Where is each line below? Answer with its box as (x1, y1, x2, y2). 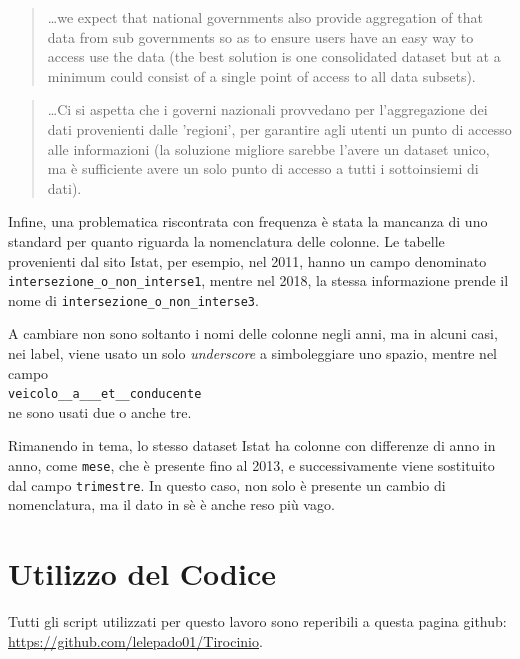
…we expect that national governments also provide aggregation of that (47, 7, 483, 27)
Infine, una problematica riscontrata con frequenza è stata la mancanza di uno (8, 211, 488, 232)
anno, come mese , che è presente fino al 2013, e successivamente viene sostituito (8, 455, 495, 476)
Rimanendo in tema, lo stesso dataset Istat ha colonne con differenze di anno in (8, 435, 496, 456)
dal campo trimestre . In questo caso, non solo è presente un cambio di (8, 474, 446, 495)
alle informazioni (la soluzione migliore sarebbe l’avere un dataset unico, (47, 138, 490, 159)
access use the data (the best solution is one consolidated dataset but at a (47, 46, 501, 67)
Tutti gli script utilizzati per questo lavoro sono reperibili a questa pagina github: (8, 611, 507, 632)
